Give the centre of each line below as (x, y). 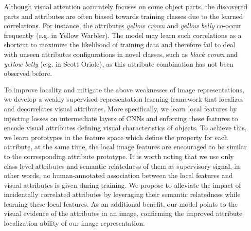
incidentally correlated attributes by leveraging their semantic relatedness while (122, 194)
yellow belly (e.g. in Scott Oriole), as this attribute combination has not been (119, 63)
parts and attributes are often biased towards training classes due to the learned (124, 16)
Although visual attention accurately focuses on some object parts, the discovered (126, 6)
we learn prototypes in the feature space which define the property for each (116, 137)
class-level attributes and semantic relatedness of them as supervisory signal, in (122, 166)
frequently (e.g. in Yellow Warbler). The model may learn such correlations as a (123, 35)
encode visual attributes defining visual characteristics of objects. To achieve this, (125, 128)
